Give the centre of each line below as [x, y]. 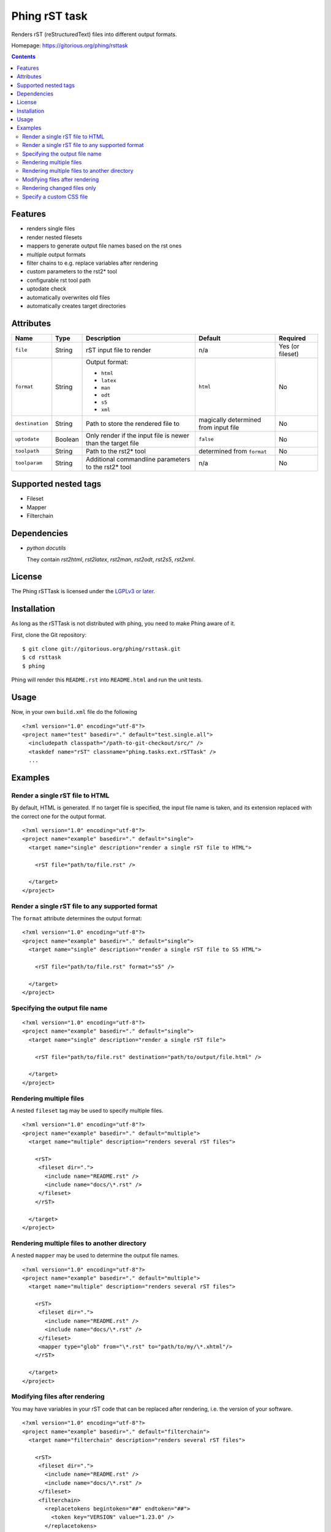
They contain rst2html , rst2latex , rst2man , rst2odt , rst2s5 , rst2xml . [111, 559]
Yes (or [289, 346]
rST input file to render [119, 350]
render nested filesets [54, 237]
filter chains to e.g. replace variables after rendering [92, 263]
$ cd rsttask [42, 658]
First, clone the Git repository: [49, 635]
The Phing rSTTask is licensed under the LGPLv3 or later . [83, 591]
